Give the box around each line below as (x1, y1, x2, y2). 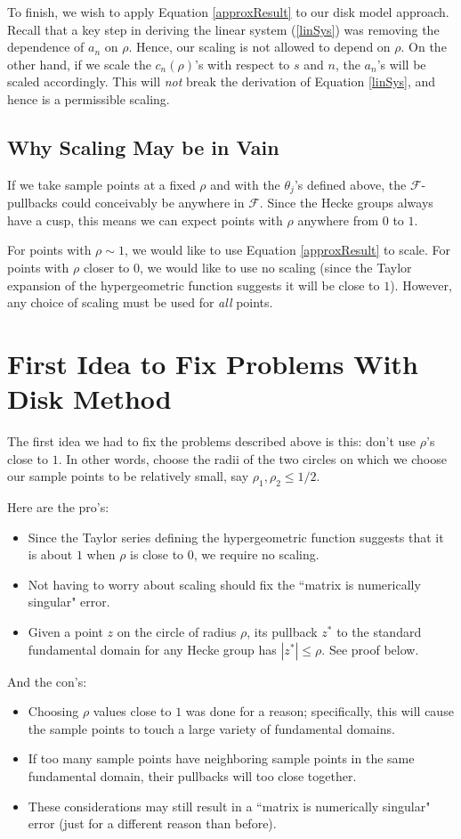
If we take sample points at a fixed (7, 175, 196, 193)
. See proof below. (321, 639, 419, 658)
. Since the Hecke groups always (259, 193, 433, 212)
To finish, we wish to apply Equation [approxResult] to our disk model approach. (7, 3, 449, 20)
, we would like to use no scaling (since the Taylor (140, 258, 412, 276)
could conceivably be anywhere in (61, 193, 245, 212)
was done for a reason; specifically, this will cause (185, 702, 454, 721)
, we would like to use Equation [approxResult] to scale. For (124, 240, 451, 259)
